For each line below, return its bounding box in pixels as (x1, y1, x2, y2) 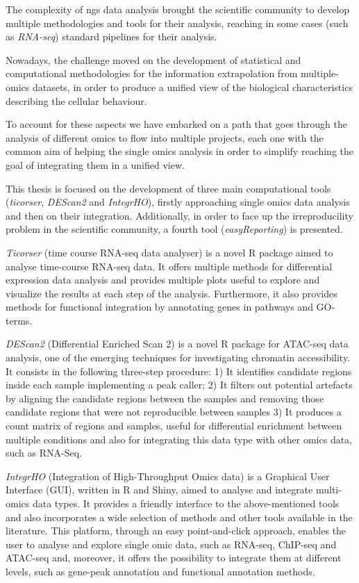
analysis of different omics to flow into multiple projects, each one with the (6, 130, 324, 145)
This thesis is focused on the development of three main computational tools (6, 181, 331, 195)
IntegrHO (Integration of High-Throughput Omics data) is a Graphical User (6, 468, 330, 483)
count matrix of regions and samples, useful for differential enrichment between (6, 418, 342, 433)
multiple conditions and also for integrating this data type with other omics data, (6, 432, 353, 446)
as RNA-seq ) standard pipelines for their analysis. (6, 29, 217, 44)
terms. (6, 313, 33, 327)
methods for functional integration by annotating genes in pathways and (6, 299, 313, 314)
